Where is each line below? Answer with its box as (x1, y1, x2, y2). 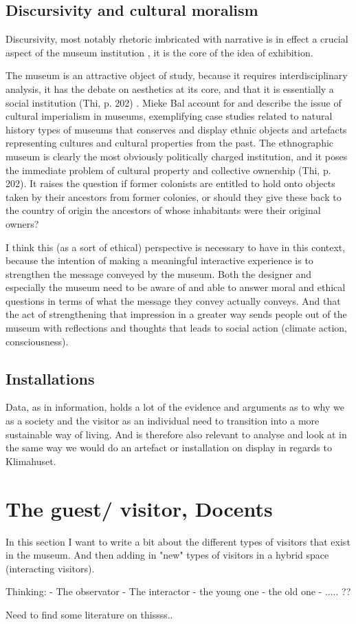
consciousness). (5, 334, 69, 348)
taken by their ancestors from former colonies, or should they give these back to (5, 189, 342, 204)
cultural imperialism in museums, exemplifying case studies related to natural (5, 109, 333, 123)
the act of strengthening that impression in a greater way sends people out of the (5, 307, 347, 321)
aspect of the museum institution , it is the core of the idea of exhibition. (5, 45, 313, 59)
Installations (5, 367, 95, 389)
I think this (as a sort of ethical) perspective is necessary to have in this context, (5, 239, 346, 254)
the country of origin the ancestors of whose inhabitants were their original (5, 203, 321, 217)
